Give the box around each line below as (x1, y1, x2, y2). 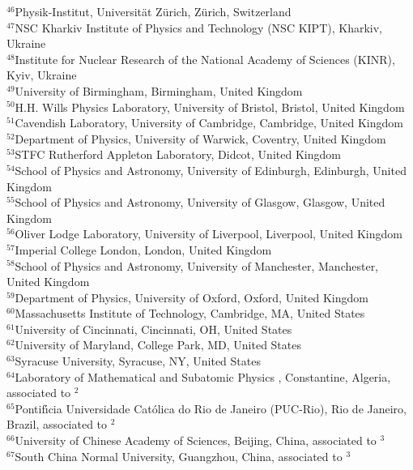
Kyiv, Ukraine (6, 66, 77, 83)
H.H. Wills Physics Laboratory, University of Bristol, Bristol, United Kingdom (15, 98, 405, 115)
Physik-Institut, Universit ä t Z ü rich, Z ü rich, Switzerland (15, 3, 292, 19)
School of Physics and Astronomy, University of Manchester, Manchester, (15, 257, 379, 274)
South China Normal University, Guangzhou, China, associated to (15, 447, 343, 464)
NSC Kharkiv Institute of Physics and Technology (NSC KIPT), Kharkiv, (15, 19, 382, 36)
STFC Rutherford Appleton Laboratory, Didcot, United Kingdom (15, 146, 341, 163)
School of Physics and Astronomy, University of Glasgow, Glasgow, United (15, 194, 385, 211)
